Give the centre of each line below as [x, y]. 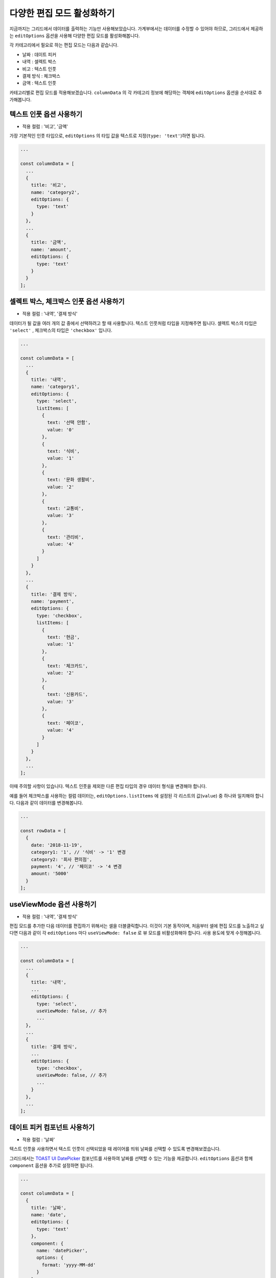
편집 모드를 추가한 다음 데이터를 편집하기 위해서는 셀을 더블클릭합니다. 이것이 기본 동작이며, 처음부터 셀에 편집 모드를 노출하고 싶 [137, 926]
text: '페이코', [65, 723]
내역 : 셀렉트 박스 [39, 62]
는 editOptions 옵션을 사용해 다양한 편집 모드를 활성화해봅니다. [75, 35]
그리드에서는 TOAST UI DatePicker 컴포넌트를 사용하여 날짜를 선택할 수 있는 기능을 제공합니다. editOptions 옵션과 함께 [131, 1158]
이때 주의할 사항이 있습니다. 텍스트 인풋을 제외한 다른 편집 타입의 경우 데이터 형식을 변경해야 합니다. [108, 786]
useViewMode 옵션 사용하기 [53, 904]
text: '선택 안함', [69, 423]
